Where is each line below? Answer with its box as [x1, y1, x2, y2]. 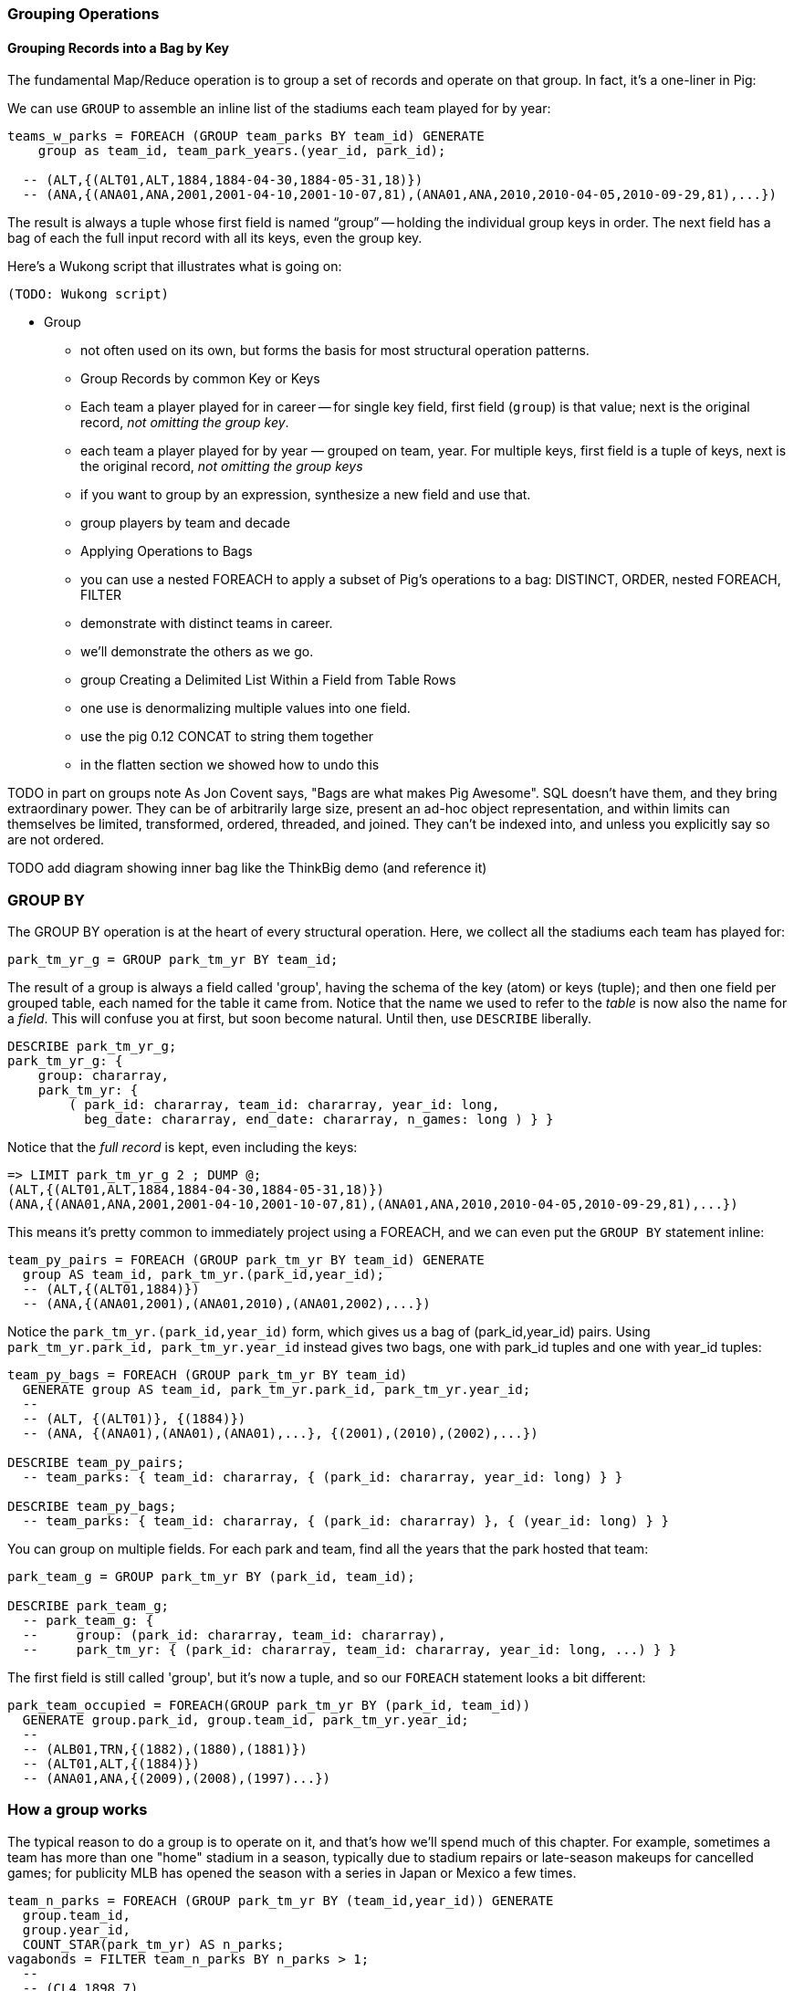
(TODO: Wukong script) [7, 287, 170, 302]
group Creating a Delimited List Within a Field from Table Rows [80, 672, 456, 688]
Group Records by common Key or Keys [80, 371, 320, 387]
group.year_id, [22, 1922, 131, 1937]
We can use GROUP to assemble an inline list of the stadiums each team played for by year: [7, 100, 551, 117]
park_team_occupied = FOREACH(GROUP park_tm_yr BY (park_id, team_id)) [7, 1697, 531, 1713]
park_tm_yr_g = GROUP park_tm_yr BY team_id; [7, 951, 339, 967]
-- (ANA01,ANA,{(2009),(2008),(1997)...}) [22, 1770, 331, 1786]
